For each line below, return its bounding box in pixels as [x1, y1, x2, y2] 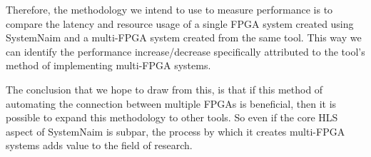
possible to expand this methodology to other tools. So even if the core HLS [6, 110, 338, 125]
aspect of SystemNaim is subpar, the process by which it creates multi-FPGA [6, 123, 345, 138]
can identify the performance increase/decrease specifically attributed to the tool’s [6, 44, 365, 59]
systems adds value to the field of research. [6, 138, 193, 153]
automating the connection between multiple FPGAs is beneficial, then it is [6, 96, 337, 111]
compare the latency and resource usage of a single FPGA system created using [6, 16, 354, 31]
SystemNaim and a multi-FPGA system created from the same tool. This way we [6, 30, 362, 45]
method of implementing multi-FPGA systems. [6, 58, 211, 73]
